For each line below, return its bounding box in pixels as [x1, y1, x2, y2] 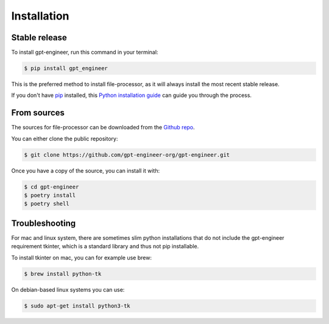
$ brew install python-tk [24, 270, 102, 277]
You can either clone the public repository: [11, 135, 118, 142]
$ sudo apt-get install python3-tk [24, 302, 130, 309]
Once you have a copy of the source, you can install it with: [11, 167, 160, 174]
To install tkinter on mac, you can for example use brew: [11, 254, 152, 261]
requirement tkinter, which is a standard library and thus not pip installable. [11, 243, 199, 250]
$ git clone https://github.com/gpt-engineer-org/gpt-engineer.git [24, 151, 230, 158]
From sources [11, 107, 65, 118]
